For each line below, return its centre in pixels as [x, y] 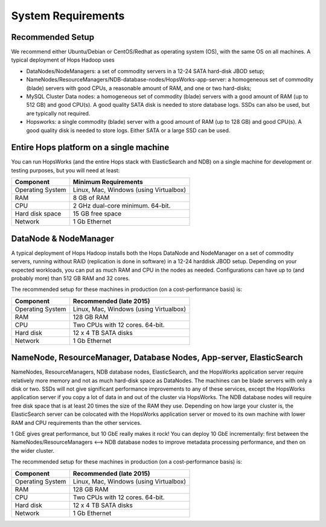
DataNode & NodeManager [63, 238]
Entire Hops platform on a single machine [90, 148]
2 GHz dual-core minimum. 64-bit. [122, 206]
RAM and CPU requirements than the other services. [76, 423]
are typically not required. [58, 113]
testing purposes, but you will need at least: [66, 170]
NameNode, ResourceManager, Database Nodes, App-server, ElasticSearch [157, 358]
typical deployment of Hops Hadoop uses [63, 60]
